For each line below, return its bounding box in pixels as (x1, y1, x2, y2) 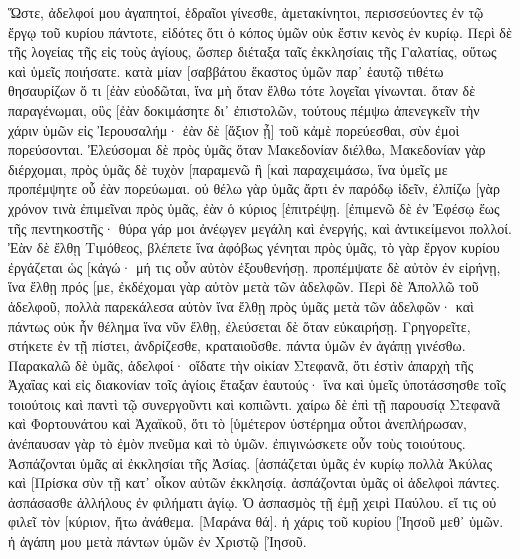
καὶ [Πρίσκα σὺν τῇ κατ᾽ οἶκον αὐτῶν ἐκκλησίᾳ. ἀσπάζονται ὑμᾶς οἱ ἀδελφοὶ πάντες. (8, 472, 500, 493)
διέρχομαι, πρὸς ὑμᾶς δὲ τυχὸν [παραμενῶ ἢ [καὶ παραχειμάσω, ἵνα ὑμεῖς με (8, 158, 448, 179)
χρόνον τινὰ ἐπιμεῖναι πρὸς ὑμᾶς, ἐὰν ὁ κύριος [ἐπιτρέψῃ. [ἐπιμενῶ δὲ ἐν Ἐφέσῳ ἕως (8, 197, 500, 218)
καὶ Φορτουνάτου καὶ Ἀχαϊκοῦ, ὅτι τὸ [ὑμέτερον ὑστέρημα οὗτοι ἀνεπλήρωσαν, (8, 413, 467, 434)
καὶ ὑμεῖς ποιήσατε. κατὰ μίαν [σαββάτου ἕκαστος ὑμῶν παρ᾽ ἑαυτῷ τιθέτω (8, 60, 444, 81)
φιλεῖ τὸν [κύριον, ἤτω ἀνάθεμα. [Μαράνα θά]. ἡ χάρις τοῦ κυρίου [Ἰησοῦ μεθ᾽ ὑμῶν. (8, 511, 504, 532)
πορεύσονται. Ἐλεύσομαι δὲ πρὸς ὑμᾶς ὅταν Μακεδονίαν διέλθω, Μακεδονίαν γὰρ (8, 139, 486, 160)
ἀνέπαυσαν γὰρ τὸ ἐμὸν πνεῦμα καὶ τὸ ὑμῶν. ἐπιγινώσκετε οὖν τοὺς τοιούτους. (8, 433, 466, 454)
